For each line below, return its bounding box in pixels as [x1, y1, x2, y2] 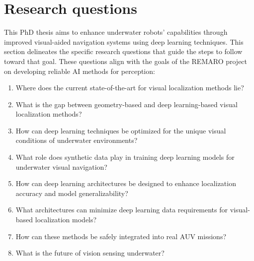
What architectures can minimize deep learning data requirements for [15, 204, 228, 215]
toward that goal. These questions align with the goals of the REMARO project [4, 56, 248, 66]
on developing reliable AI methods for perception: [4, 65, 155, 76]
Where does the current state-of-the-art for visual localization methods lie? [15, 82, 244, 93]
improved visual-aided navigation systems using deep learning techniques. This [4, 36, 244, 47]
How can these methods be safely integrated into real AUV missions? [15, 231, 227, 241]
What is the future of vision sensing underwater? [15, 248, 165, 258]
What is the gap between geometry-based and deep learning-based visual [15, 99, 238, 109]
